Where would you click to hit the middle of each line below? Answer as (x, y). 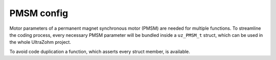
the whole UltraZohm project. (40, 42)
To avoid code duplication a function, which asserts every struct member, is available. (100, 51)
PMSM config (39, 13)
